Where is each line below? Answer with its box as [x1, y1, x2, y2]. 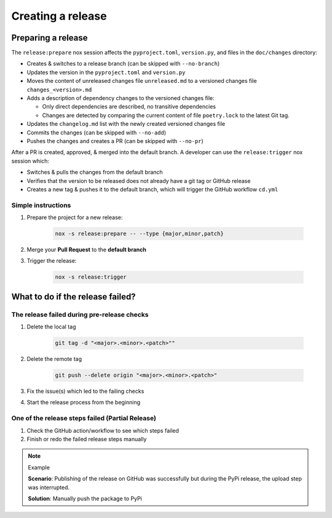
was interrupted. [28, 484, 70, 491]
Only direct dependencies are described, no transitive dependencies [42, 103, 216, 110]
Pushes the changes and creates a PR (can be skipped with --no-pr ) [26, 137, 204, 144]
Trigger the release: [26, 257, 77, 265]
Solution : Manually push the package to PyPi [28, 495, 143, 502]
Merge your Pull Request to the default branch [26, 246, 147, 253]
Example [28, 463, 50, 471]
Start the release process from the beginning [26, 399, 141, 406]
